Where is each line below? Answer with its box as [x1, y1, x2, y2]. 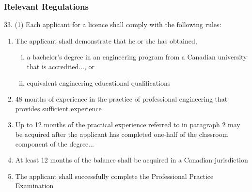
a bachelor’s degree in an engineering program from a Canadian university [27, 52, 247, 62]
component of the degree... [15, 138, 94, 148]
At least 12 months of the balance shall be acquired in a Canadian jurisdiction [15, 155, 248, 165]
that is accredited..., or [27, 61, 94, 71]
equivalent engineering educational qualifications [27, 77, 171, 88]
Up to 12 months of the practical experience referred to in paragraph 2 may [15, 119, 240, 130]
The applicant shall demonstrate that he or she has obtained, [15, 35, 197, 45]
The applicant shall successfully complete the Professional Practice [15, 171, 214, 181]
